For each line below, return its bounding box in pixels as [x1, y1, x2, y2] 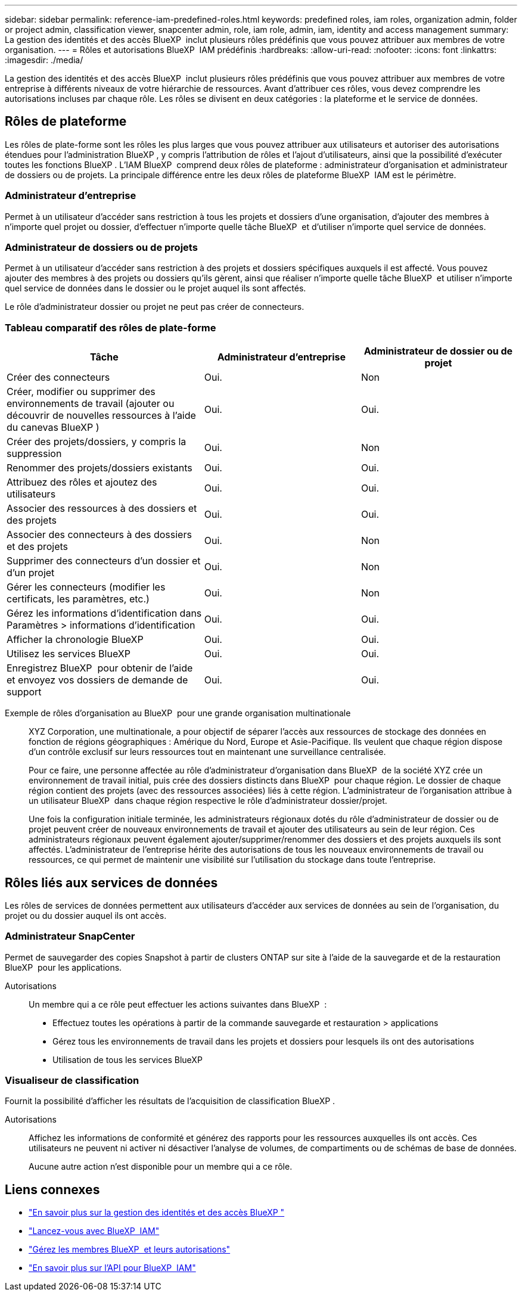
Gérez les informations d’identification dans [7, 607, 202, 620]
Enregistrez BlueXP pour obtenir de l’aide [7, 662, 193, 675]
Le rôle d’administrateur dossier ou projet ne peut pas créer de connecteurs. [5, 302, 304, 312]
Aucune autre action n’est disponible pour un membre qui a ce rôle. [29, 1161, 293, 1172]
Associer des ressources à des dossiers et [7, 502, 197, 515]
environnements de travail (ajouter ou [7, 397, 175, 410]
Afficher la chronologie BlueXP [7, 633, 144, 646]
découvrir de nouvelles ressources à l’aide [7, 409, 196, 422]
